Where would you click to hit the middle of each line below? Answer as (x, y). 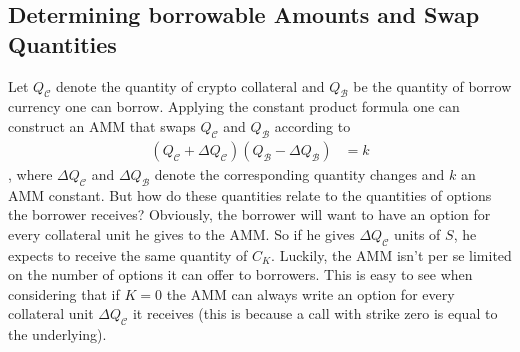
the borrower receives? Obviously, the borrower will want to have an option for (249, 214)
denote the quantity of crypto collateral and (190, 85)
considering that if (64, 293)
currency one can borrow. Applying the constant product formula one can (234, 106)
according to (312, 125)
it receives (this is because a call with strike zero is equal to (315, 313)
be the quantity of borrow (432, 85)
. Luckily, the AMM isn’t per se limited (391, 254)
